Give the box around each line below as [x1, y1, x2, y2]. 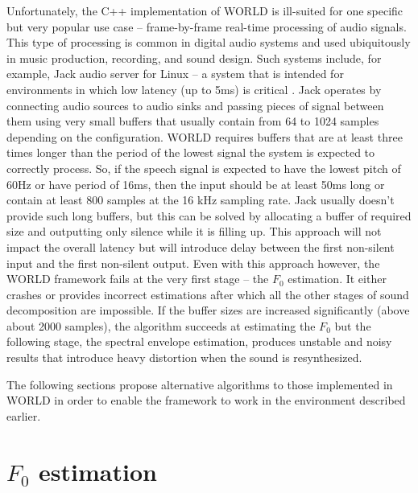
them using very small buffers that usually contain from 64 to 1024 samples [6, 113, 379, 129]
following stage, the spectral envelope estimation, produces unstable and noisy [6, 333, 392, 350]
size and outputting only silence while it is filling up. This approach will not [6, 223, 382, 240]
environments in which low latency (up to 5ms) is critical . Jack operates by [6, 80, 382, 97]
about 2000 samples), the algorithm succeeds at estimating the [6, 317, 316, 334]
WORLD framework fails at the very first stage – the [6, 270, 269, 287]
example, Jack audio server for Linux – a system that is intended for [6, 65, 344, 82]
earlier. [6, 407, 41, 424]
